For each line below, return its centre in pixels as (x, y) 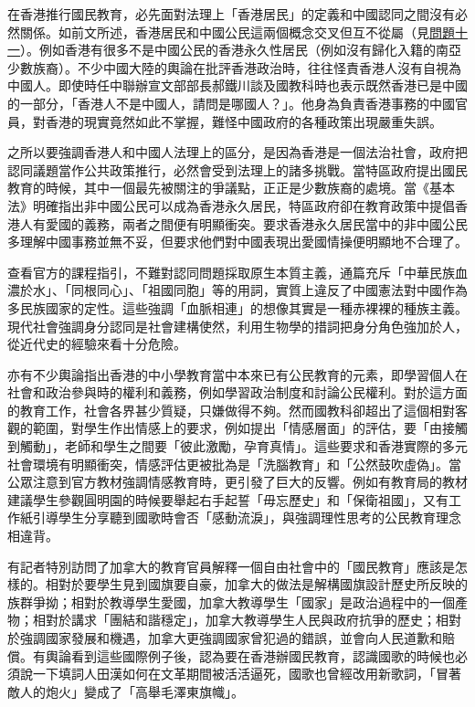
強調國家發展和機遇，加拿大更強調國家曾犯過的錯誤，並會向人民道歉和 (231, 638)
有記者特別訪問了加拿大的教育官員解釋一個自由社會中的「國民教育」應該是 (231, 566)
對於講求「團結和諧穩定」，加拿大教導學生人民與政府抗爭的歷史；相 (247, 620)
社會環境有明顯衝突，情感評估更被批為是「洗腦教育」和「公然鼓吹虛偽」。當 (234, 464)
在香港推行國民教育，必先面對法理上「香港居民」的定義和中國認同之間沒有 (231, 14)
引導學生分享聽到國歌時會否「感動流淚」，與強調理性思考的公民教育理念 (247, 517)
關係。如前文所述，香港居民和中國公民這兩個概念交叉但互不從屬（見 (224, 32)
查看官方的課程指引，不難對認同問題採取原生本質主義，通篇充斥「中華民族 (231, 272)
